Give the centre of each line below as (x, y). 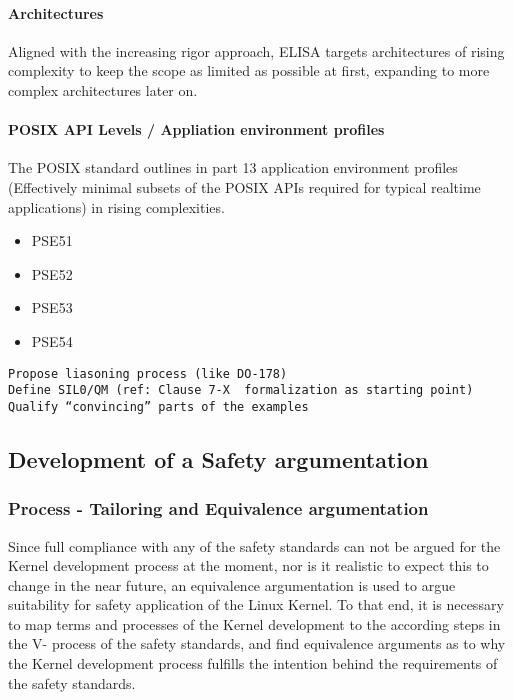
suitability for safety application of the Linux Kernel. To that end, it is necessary (256, 604)
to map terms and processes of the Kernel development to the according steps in (254, 623)
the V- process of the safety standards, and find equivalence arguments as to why (257, 643)
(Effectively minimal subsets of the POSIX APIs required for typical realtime (244, 186)
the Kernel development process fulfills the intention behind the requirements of (253, 663)
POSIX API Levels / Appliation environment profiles (196, 129)
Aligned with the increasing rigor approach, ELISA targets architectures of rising (256, 50)
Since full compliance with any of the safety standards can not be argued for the (254, 545)
